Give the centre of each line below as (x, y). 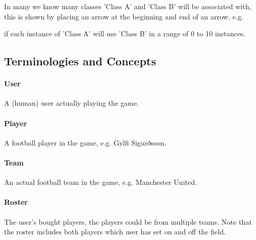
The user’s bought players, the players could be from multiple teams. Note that (128, 221)
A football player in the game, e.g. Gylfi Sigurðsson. (85, 142)
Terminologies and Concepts (80, 61)
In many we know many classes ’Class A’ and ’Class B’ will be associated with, (128, 6)
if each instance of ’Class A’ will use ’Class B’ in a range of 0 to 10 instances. (125, 33)
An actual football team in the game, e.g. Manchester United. (101, 182)
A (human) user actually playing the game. (72, 103)
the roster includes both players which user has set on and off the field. (115, 232)
